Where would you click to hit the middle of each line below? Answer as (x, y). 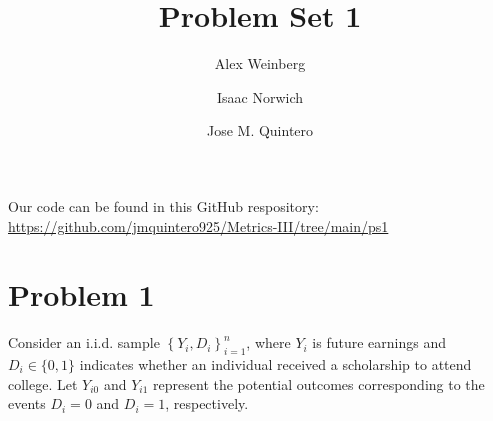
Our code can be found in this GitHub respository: (163, 205)
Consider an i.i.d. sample (84, 342)
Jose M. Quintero (260, 130)
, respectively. (207, 403)
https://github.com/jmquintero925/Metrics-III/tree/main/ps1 (198, 225)
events (27, 403)
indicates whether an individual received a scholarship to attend (275, 364)
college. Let (43, 383)
